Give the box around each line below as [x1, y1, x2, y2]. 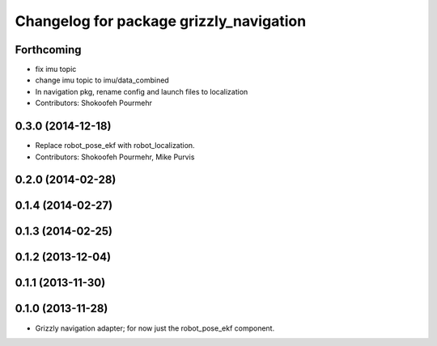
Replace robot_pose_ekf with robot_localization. [35, 141, 195, 150]
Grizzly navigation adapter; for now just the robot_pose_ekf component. [35, 323, 275, 333]
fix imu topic [35, 65, 77, 74]
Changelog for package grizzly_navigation [15, 12, 307, 30]
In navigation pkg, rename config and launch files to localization [35, 86, 248, 96]
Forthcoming [15, 43, 82, 57]
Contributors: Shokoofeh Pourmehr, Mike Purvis [35, 152, 195, 162]
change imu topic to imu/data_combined [35, 75, 169, 85]
